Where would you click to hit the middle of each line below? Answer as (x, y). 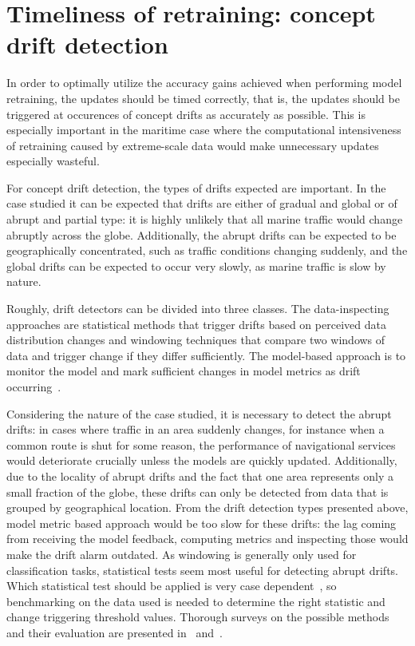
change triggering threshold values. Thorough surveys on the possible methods (198, 617)
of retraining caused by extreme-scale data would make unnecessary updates (193, 145)
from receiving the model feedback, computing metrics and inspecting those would (207, 539)
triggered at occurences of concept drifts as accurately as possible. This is (186, 114)
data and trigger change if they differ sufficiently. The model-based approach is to (206, 355)
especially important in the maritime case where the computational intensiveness (204, 130)
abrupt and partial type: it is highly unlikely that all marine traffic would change (205, 219)
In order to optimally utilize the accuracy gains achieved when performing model (204, 83)
